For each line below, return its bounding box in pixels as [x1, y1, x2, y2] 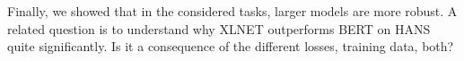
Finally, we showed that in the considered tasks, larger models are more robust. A [7, 2, 458, 20]
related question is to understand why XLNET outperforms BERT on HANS [7, 19, 431, 38]
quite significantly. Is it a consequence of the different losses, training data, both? [7, 37, 454, 56]
